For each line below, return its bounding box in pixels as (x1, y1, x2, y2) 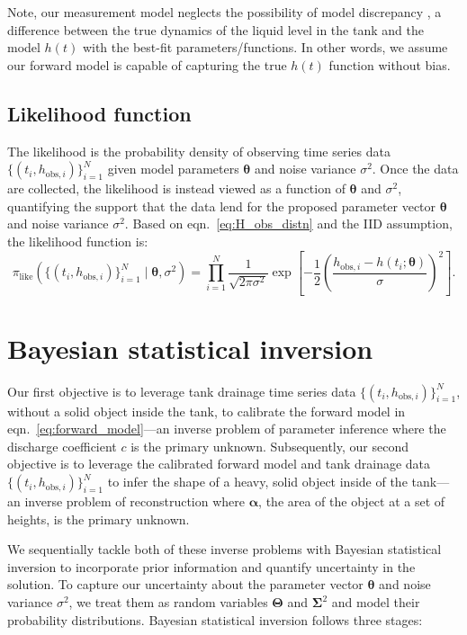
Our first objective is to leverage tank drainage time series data (7, 381, 356, 400)
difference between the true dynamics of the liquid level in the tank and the (7, 20, 424, 39)
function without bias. (328, 55, 451, 74)
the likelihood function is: (7, 231, 148, 250)
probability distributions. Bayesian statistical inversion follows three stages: (7, 610, 423, 629)
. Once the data (372, 159, 459, 178)
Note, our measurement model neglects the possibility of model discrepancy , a (7, 3, 442, 21)
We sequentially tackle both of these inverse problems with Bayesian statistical (7, 540, 442, 559)
